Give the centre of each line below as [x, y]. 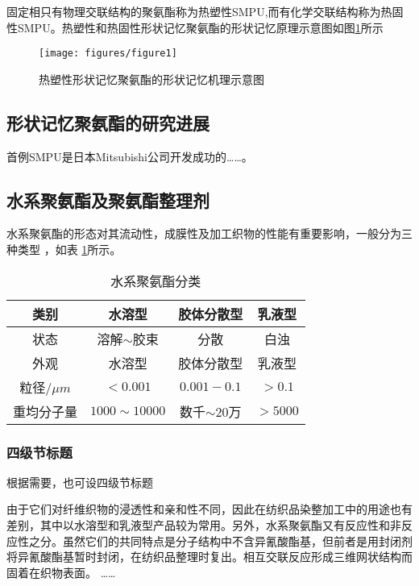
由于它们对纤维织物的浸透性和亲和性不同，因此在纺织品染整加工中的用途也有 [209, 509]
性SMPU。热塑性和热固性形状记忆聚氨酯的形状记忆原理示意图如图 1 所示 [195, 27]
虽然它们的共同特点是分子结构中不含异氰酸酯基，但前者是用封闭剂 [237, 540]
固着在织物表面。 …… [61, 572]
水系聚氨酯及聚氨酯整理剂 [108, 199]
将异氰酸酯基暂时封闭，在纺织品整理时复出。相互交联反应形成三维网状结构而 [209, 557]
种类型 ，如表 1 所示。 [64, 249]
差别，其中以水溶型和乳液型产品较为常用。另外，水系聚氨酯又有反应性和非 [204, 525]
